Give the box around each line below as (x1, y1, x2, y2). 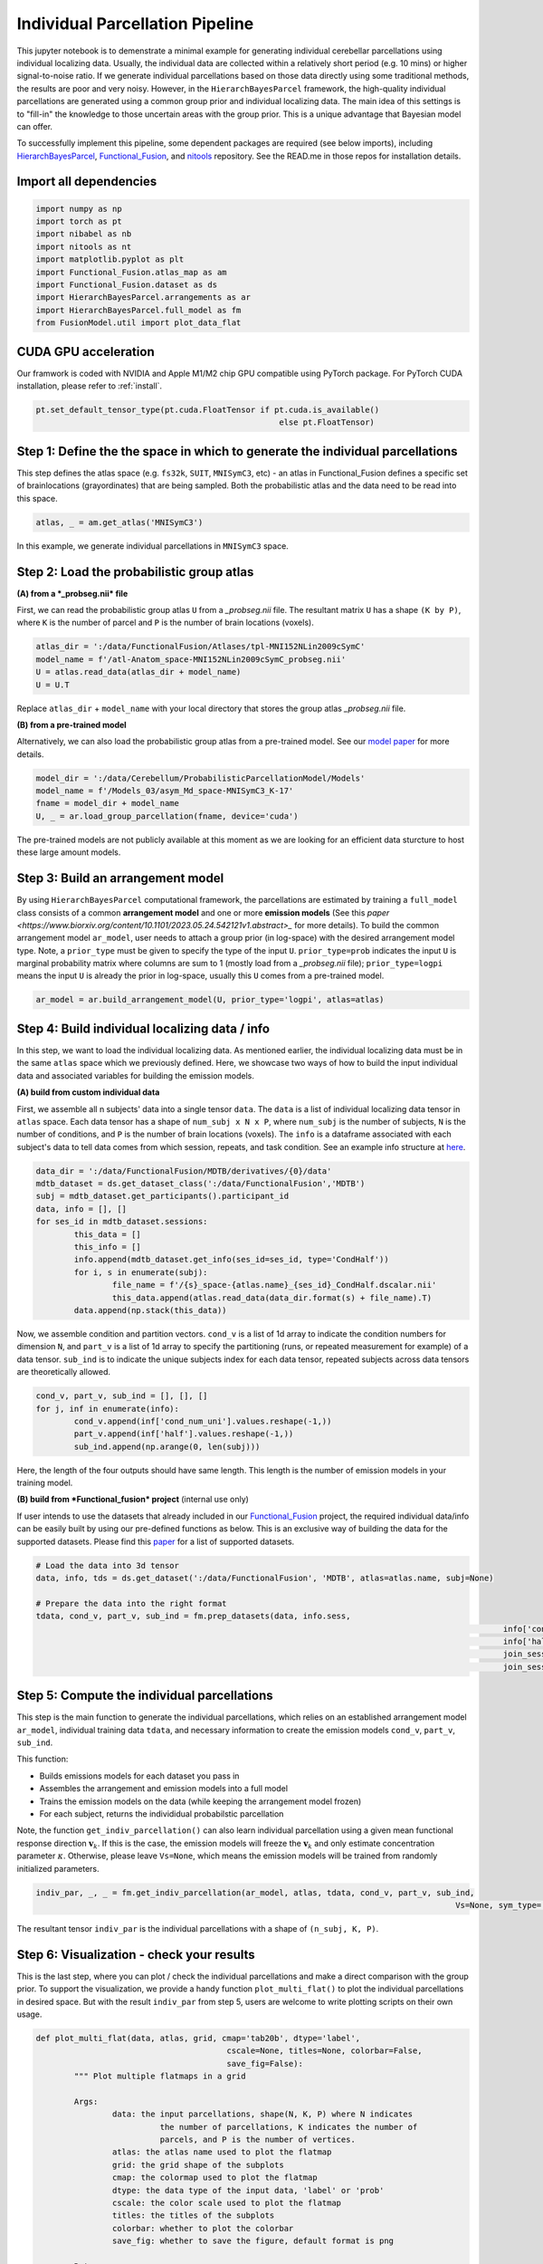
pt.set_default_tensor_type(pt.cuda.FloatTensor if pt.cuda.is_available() (35, 405, 380, 416)
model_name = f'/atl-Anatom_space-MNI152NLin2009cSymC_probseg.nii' (35, 654, 347, 665)
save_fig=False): (226, 2058, 303, 2068)
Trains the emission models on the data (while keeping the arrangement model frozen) (39, 1796, 362, 1807)
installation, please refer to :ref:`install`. (16, 380, 163, 391)
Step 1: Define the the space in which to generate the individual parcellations (16, 444, 458, 459)
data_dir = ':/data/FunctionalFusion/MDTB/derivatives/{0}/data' (35, 1166, 332, 1176)
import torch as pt (35, 216, 122, 226)
